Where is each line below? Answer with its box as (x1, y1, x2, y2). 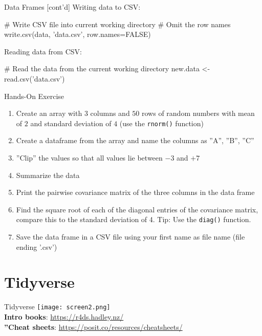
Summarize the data (16, 169, 80, 180)
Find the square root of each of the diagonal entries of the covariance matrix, (16, 204, 258, 214)
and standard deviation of (30, 117, 112, 128)
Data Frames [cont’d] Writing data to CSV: (4, 2, 141, 12)
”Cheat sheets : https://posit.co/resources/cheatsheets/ (4, 321, 183, 332)
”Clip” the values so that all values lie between (16, 152, 163, 163)
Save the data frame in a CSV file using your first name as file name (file (16, 231, 245, 242)
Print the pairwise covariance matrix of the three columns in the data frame (16, 187, 255, 197)
